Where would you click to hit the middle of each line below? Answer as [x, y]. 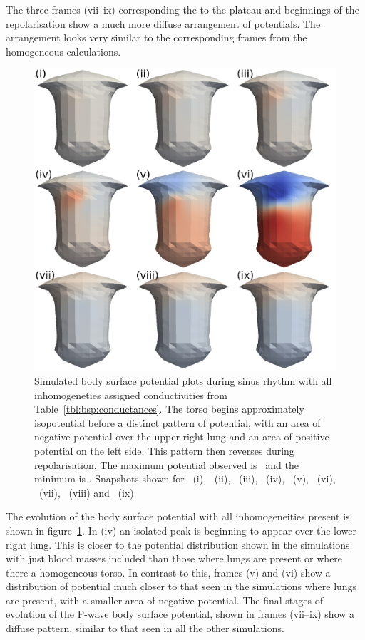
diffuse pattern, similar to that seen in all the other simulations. [145, 628]
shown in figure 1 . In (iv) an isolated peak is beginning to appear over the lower [181, 530]
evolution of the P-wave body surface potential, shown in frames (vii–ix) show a [180, 614]
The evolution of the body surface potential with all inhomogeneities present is [178, 516]
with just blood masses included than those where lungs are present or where [174, 558]
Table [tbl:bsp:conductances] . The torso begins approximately [169, 409]
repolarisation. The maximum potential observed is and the [166, 464]
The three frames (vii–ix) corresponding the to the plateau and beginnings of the [182, 9]
